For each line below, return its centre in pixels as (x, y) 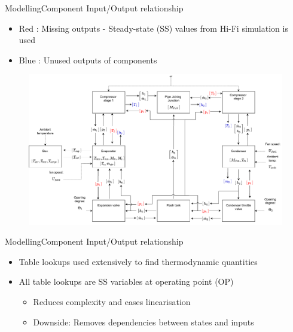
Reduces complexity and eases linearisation (112, 302)
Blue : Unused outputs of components (88, 60)
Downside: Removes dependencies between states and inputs (144, 322)
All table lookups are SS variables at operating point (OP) (126, 281)
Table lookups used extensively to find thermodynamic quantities (138, 261)
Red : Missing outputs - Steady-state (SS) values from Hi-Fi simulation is (153, 28)
